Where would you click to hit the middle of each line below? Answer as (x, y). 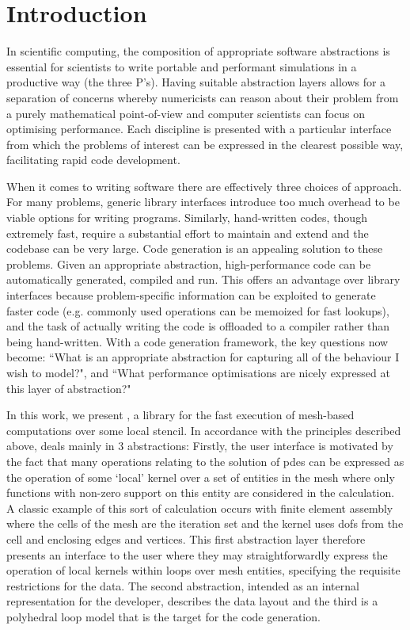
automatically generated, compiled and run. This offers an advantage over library (203, 279)
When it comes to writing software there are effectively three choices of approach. (204, 186)
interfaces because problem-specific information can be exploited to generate (191, 295)
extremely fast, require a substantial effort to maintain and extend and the (188, 233)
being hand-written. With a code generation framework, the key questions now (197, 341)
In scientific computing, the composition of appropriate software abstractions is (198, 51)
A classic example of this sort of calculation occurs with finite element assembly (200, 508)
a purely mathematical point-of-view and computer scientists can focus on (186, 113)
